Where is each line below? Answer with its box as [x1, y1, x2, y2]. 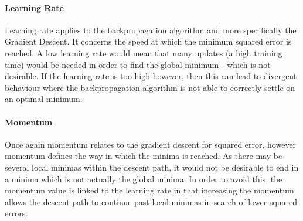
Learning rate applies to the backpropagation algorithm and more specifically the [5, 23, 297, 36]
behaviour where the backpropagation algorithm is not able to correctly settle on [5, 81, 295, 93]
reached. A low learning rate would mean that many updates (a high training [5, 46, 282, 59]
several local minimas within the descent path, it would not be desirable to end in [5, 161, 299, 173]
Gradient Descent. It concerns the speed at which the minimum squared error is [5, 35, 292, 47]
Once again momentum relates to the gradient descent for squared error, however [5, 138, 297, 150]
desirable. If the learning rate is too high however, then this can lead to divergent [5, 70, 297, 82]
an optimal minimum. [5, 93, 83, 105]
